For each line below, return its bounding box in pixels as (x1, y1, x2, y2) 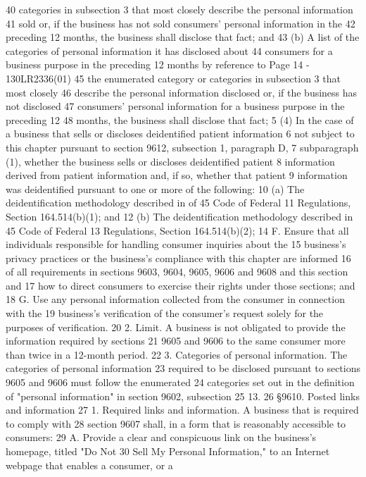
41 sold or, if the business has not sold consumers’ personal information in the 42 (6, 16, 355, 30)
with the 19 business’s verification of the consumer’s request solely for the (6, 306, 324, 321)
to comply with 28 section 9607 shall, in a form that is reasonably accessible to (6, 416, 346, 430)
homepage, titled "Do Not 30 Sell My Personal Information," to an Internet (6, 444, 330, 458)
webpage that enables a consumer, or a (6, 457, 173, 472)
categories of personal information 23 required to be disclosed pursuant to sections (6, 361, 360, 376)
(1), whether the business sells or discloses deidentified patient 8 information (6, 154, 335, 168)
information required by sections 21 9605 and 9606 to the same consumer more (6, 333, 346, 348)
